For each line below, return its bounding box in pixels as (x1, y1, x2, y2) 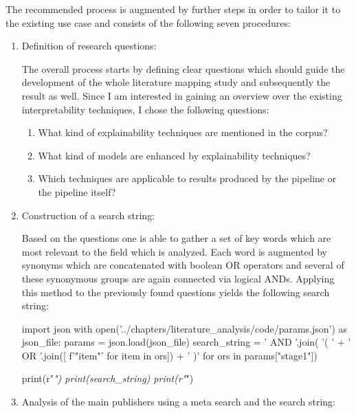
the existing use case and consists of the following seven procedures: (5, 15, 291, 30)
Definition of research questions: (21, 38, 157, 53)
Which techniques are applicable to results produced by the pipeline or (38, 171, 337, 186)
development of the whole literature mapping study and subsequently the (21, 75, 331, 89)
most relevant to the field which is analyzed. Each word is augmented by (21, 244, 327, 258)
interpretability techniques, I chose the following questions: (21, 102, 269, 116)
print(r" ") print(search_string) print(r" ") (21, 371, 194, 386)
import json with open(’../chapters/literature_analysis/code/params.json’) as (21, 321, 348, 335)
